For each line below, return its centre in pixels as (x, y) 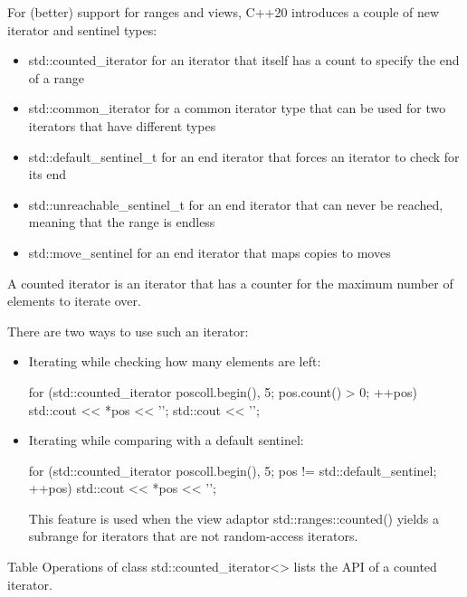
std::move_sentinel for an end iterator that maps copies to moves (210, 252)
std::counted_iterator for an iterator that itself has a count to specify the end (244, 60)
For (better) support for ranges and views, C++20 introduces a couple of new (224, 12)
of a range (56, 77)
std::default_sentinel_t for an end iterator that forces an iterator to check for (244, 156)
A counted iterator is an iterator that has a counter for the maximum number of (230, 283)
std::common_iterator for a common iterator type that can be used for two (237, 108)
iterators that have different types (122, 125)
